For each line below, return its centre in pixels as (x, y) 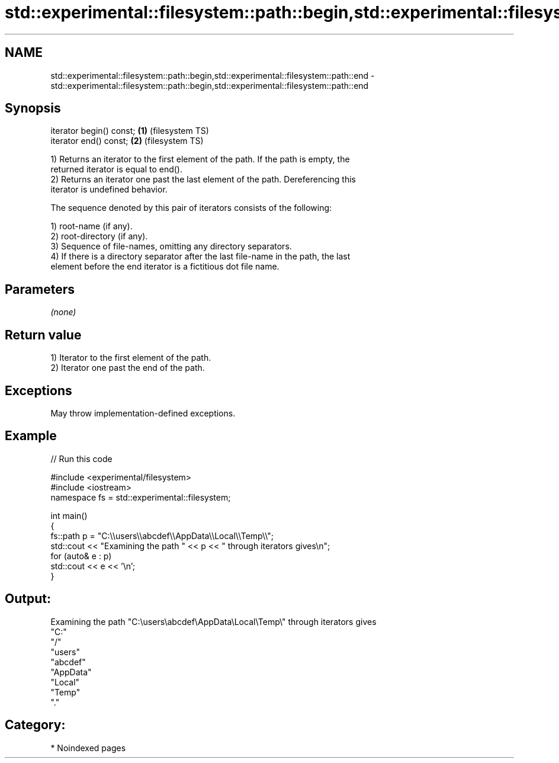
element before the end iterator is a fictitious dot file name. (165, 267)
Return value (43, 335)
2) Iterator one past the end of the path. (128, 368)
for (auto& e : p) (81, 556)
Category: (35, 725)
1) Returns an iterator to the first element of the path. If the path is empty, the (200, 159)
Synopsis (33, 108)
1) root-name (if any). (91, 226)
